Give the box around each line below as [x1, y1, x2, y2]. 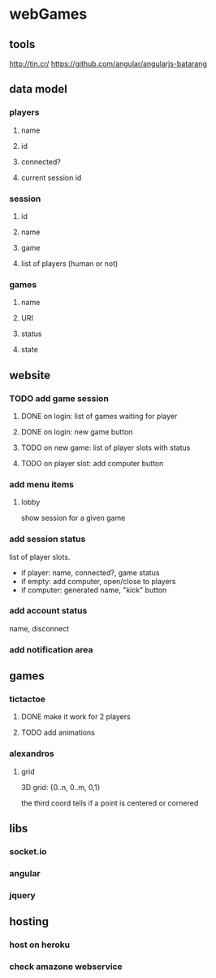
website [9, 368, 51, 382]
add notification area [9, 644, 93, 655]
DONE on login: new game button [20, 426, 133, 436]
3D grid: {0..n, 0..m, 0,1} [20, 782, 101, 792]
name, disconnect [9, 623, 70, 633]
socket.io [9, 846, 47, 858]
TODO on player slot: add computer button [20, 458, 164, 468]
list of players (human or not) [20, 258, 119, 269]
